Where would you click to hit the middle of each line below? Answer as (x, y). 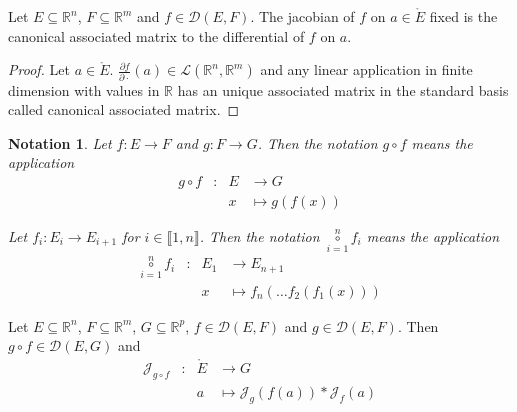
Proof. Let (39, 69)
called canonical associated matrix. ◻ (124, 109)
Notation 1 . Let (60, 142)
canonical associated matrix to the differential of (156, 35)
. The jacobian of (302, 16)
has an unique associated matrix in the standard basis (343, 89)
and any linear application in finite (366, 69)
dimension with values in (84, 89)
